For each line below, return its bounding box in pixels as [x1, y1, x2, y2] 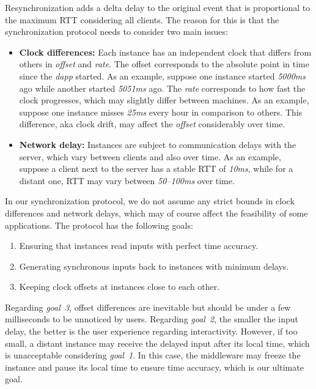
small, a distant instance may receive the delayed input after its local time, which [5, 336, 310, 349]
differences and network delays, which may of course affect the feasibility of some [5, 206, 308, 219]
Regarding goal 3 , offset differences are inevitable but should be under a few [5, 300, 291, 313]
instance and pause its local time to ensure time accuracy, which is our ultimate [5, 360, 304, 373]
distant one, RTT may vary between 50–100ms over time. [19, 174, 235, 187]
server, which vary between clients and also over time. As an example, [19, 150, 281, 163]
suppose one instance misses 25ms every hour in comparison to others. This [19, 105, 303, 118]
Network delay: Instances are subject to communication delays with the [19, 138, 296, 150]
